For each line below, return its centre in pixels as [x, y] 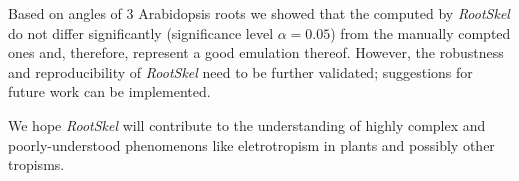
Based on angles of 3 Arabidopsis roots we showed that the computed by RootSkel [259, 13]
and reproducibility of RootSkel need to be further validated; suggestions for [240, 71]
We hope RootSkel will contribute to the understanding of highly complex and [247, 124]
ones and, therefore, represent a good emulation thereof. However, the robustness [256, 52]
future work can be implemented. [109, 91]
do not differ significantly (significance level [141, 32]
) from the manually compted [420, 32]
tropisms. [36, 164]
